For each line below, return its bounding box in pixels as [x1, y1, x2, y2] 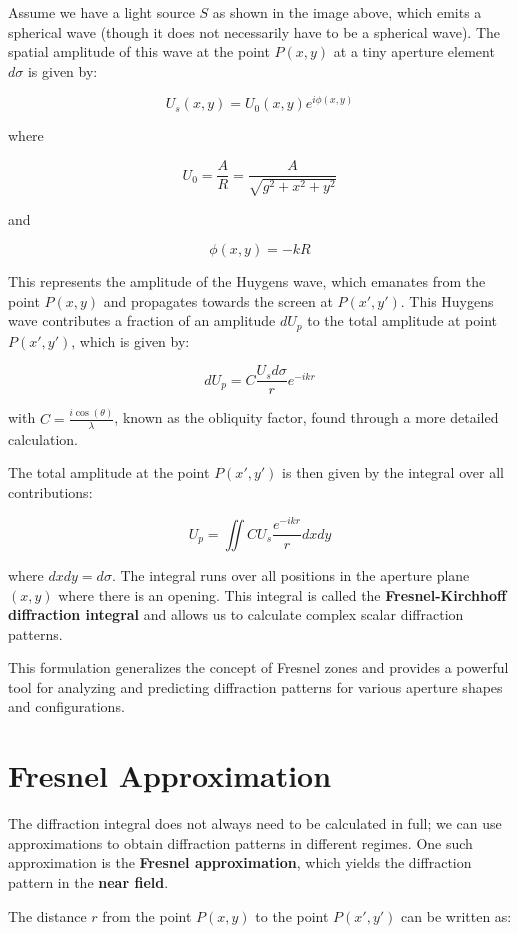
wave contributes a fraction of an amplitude [8, 310, 276, 331]
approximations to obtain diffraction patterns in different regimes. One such [8, 832, 473, 853]
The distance [8, 905, 87, 926]
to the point [255, 905, 329, 926]
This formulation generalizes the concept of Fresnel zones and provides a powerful [8, 657, 509, 678]
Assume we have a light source [8, 2, 195, 22]
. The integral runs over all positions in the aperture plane [111, 564, 470, 585]
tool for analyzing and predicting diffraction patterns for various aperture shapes [8, 676, 503, 697]
